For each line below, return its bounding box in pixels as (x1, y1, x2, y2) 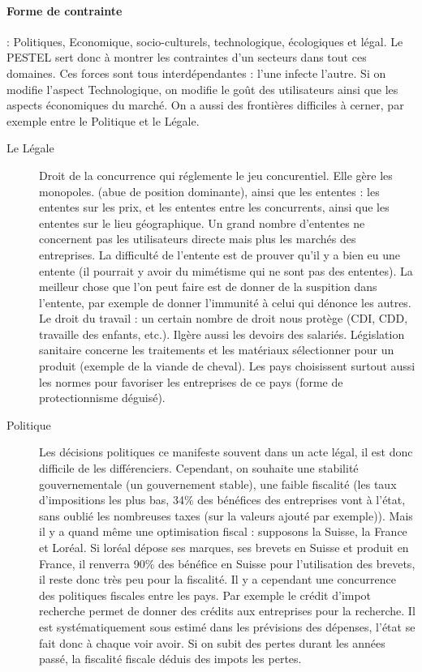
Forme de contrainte (6, 2, 123, 19)
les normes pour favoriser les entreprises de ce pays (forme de (39, 373, 343, 390)
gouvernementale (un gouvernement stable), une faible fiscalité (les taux (39, 475, 397, 492)
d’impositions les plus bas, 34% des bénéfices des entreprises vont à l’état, (39, 491, 406, 508)
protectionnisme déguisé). (39, 389, 166, 406)
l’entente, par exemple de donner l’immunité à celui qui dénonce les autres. (39, 293, 411, 310)
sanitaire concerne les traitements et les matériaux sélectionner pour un (39, 341, 394, 358)
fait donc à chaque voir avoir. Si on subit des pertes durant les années (39, 634, 385, 651)
